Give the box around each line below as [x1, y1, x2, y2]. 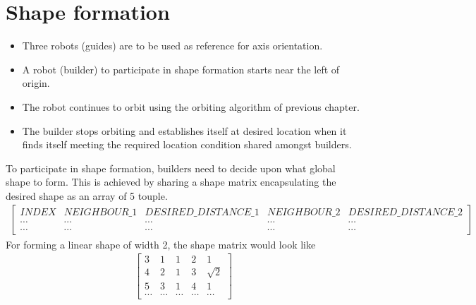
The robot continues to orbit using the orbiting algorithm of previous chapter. [22, 99, 360, 114]
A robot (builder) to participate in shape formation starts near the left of [22, 61, 340, 76]
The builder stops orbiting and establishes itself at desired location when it [22, 123, 347, 138]
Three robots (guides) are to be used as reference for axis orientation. [22, 38, 323, 53]
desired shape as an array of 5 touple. [6, 188, 168, 203]
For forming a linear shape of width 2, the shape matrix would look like [6, 237, 316, 251]
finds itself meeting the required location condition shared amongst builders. [22, 137, 352, 152]
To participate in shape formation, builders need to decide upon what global [6, 160, 336, 175]
